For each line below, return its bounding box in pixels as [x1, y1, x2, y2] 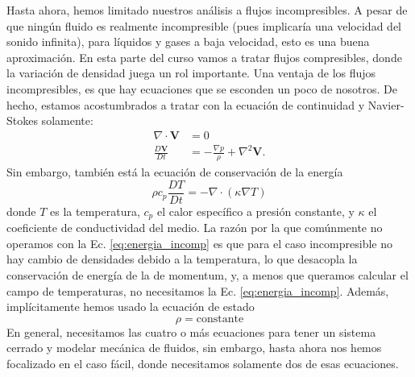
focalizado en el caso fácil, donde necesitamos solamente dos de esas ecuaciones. [6, 355, 399, 371]
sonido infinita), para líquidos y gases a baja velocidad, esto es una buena [6, 33, 370, 50]
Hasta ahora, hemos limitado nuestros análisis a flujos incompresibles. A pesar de [6, 2, 408, 18]
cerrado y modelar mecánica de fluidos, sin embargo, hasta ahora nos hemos [6, 339, 382, 356]
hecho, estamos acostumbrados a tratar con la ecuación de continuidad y [6, 96, 365, 113]
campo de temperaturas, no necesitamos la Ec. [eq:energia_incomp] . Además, [6, 282, 389, 299]
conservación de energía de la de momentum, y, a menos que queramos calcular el [6, 267, 409, 284]
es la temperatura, [50, 202, 140, 219]
